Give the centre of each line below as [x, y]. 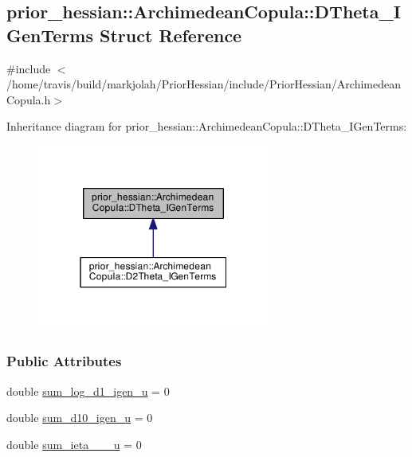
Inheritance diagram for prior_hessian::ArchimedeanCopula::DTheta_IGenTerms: [207, 126]
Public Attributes [64, 361]
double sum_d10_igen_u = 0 [80, 418]
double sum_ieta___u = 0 [74, 444]
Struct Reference [171, 35]
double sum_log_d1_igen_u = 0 [88, 391]
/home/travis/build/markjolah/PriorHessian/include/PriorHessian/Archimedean [204, 84]
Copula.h [29, 99]
